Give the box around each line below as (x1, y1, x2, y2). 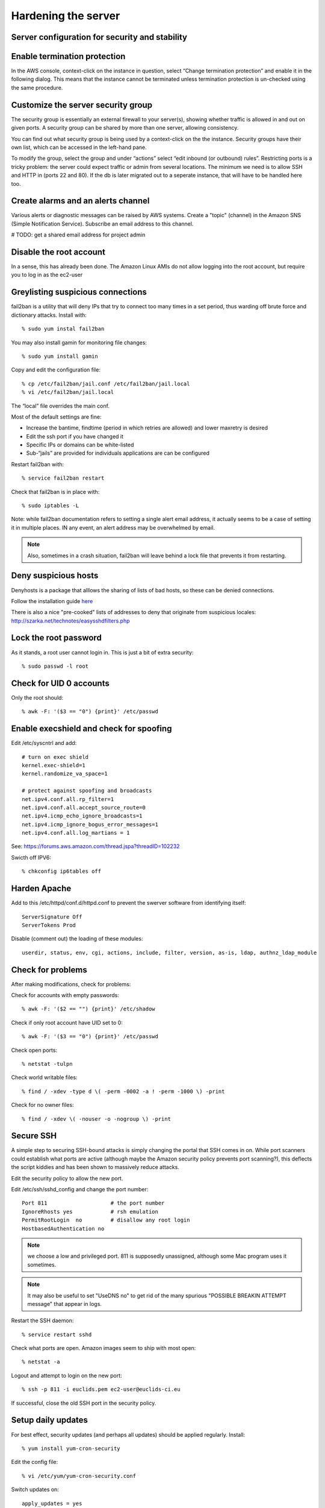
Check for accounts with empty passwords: (11, 992, 120, 999)
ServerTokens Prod (22, 922, 76, 928)
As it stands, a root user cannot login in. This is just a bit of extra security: (11, 648, 194, 656)
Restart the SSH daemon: (11, 1317, 74, 1324)
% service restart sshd (22, 1331, 92, 1338)
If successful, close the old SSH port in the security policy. (11, 1399, 156, 1407)
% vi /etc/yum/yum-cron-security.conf (22, 1472, 137, 1479)
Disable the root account (11, 247, 105, 257)
